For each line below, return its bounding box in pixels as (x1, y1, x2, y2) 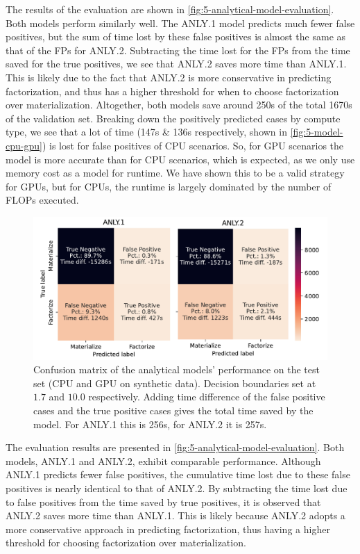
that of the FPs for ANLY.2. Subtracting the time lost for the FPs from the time (6, 42, 350, 57)
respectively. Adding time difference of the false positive (88, 389, 325, 404)
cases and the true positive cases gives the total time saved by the (33, 403, 314, 418)
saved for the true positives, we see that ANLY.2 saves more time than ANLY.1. (6, 56, 347, 71)
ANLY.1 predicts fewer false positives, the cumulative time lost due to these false (6, 467, 350, 482)
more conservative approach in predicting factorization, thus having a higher (6, 521, 330, 536)
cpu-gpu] (6, 138, 42, 152)
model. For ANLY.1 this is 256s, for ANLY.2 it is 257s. (33, 416, 267, 431)
